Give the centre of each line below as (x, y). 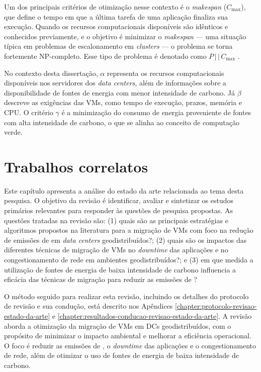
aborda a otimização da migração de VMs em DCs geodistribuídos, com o (118, 325)
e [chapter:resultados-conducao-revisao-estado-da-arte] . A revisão (152, 315)
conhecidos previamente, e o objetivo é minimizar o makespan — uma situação (125, 36)
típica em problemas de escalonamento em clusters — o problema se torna (118, 46)
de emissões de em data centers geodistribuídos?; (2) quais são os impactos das (125, 240)
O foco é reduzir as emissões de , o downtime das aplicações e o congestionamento (130, 345)
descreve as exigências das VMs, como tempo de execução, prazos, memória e (123, 102)
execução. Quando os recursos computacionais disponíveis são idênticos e (116, 26)
